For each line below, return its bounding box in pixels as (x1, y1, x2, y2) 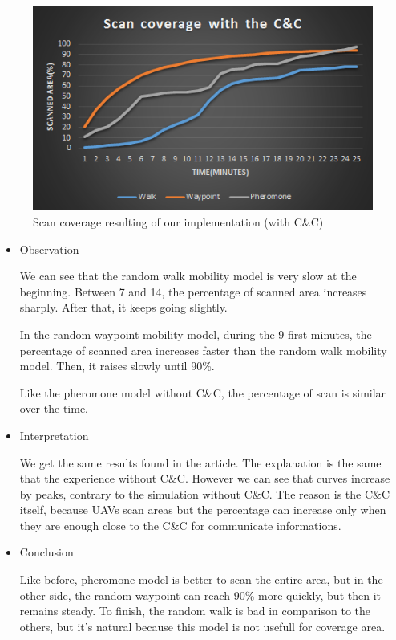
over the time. (19, 400, 88, 417)
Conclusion (19, 544, 74, 561)
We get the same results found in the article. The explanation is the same (19, 454, 382, 471)
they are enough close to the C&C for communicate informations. (19, 516, 341, 533)
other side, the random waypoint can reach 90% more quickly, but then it (19, 586, 381, 603)
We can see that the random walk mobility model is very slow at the (19, 267, 357, 284)
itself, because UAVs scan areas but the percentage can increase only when (19, 501, 386, 518)
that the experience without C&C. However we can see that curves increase (19, 470, 390, 487)
